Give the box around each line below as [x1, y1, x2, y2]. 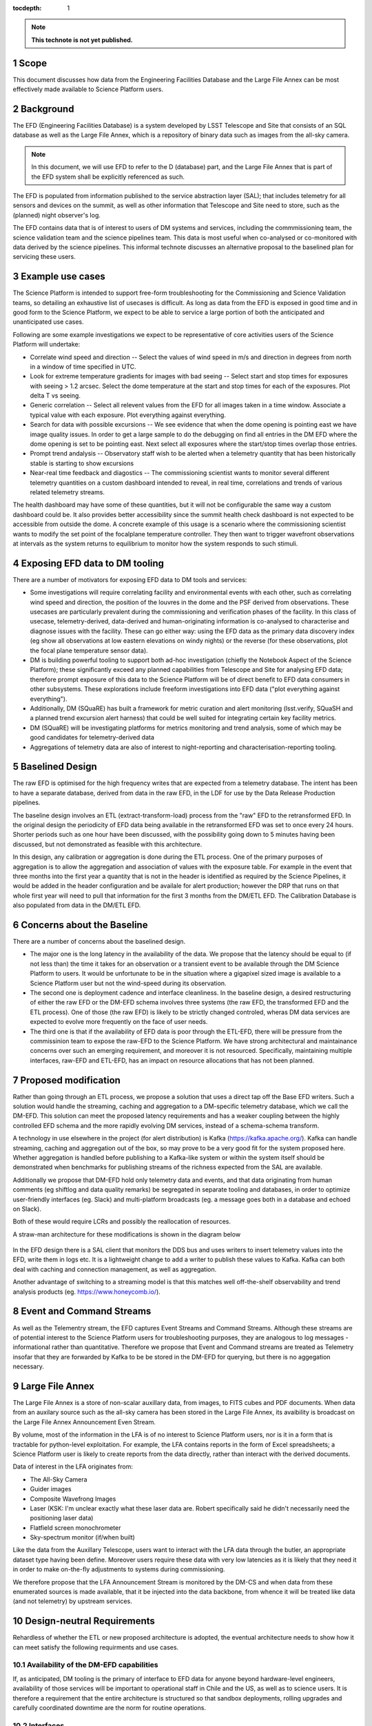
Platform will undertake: [12, 340, 81, 349]
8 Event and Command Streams [12, 1306, 152, 1317]
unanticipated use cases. [12, 318, 84, 326]
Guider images [30, 1485, 72, 1493]
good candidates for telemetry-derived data [30, 733, 155, 741]
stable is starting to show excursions [30, 459, 134, 467]
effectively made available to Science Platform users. [12, 85, 164, 93]
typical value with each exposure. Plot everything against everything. [30, 411, 227, 419]
